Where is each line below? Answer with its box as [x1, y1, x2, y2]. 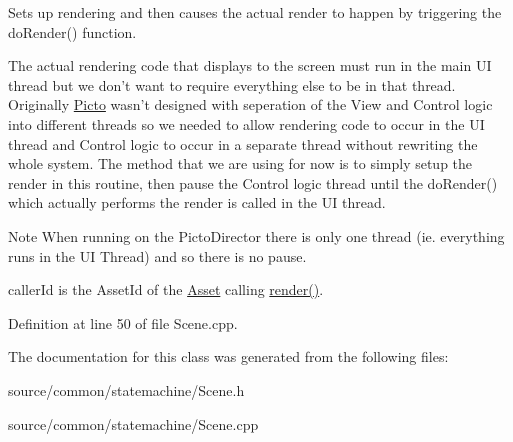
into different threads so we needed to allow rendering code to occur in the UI [8, 113, 485, 134]
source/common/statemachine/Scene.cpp [8, 413, 259, 434]
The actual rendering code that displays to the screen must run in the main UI [8, 55, 492, 76]
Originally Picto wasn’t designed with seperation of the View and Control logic [8, 94, 493, 115]
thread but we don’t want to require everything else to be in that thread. [8, 74, 456, 95]
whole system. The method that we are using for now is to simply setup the [8, 153, 473, 174]
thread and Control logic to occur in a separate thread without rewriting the [8, 133, 478, 154]
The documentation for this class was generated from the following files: [8, 346, 449, 367]
